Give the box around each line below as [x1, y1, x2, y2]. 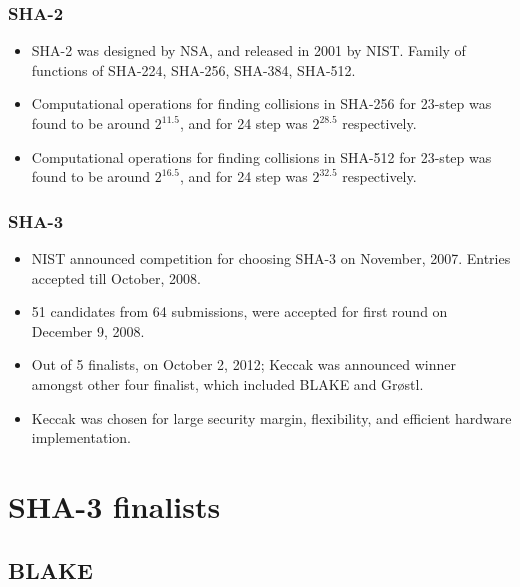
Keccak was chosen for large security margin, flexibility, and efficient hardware [31, 407, 512, 428]
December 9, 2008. [31, 320, 145, 341]
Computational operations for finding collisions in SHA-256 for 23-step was [31, 93, 492, 114]
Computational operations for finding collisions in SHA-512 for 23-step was [31, 146, 492, 167]
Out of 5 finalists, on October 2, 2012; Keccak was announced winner [31, 354, 456, 375]
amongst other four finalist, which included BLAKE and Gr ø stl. [31, 373, 424, 394]
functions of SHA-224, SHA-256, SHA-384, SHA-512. [31, 59, 356, 80]
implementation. [31, 427, 131, 448]
